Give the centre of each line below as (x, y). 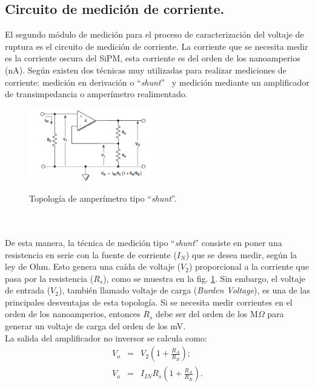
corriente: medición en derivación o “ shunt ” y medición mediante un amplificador (157, 82)
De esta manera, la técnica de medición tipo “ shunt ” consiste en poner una (144, 242)
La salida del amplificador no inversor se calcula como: (106, 337)
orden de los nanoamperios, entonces (73, 314)
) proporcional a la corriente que (249, 266)
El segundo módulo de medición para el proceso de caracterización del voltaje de (154, 34)
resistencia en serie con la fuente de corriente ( (91, 254)
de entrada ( (28, 290)
